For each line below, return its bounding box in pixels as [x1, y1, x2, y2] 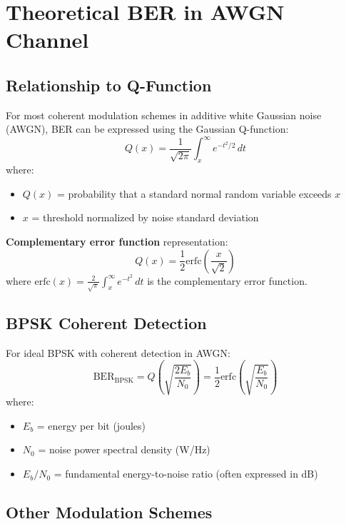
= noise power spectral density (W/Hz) [38, 442, 210, 457]
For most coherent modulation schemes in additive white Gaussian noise [6, 107, 322, 122]
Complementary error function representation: [6, 234, 228, 249]
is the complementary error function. [147, 273, 307, 288]
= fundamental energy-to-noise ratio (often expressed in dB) [54, 466, 318, 481]
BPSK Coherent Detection [6, 311, 207, 333]
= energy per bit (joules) [36, 418, 146, 433]
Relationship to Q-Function [6, 74, 212, 96]
